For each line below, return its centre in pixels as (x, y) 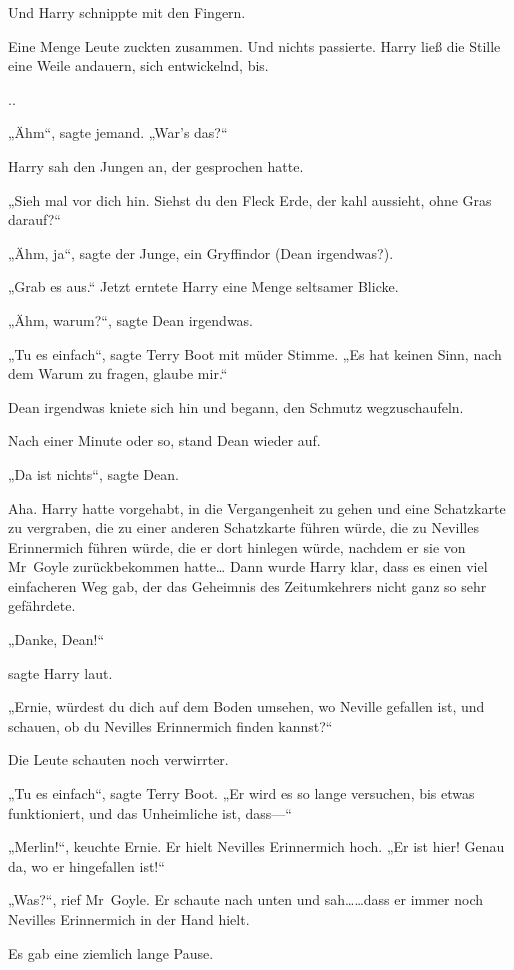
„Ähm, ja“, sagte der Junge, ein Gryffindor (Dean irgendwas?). (201, 252)
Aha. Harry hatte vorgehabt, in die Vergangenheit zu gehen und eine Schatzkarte (257, 507)
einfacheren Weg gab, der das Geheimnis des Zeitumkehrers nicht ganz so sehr (247, 585)
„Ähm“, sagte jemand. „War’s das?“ (118, 132)
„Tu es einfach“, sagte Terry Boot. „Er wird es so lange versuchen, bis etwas (241, 793)
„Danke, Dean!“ (56, 639)
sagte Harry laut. (60, 672)
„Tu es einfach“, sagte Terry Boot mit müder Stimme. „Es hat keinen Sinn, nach (255, 353)
